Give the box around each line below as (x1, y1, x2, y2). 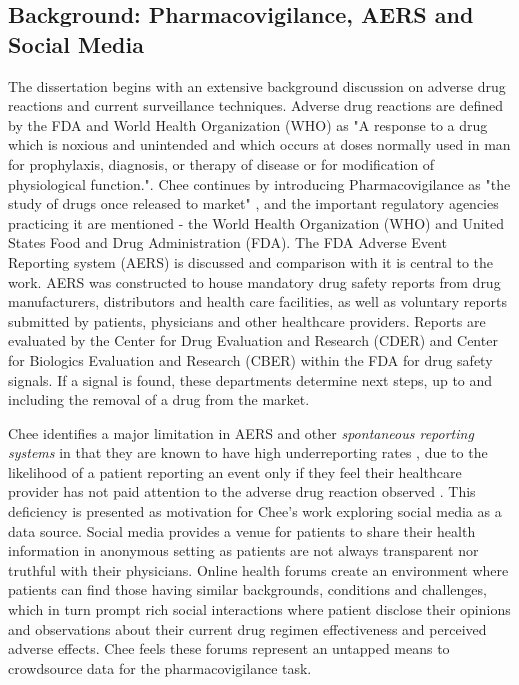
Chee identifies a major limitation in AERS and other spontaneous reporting (8, 422, 474, 443)
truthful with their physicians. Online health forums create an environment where (8, 559, 509, 580)
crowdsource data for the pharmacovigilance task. (8, 657, 312, 678)
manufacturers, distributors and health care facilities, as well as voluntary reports (8, 291, 508, 312)
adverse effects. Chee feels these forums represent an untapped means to (8, 638, 450, 659)
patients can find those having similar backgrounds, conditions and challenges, (8, 579, 487, 600)
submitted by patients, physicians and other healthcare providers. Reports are (8, 310, 486, 331)
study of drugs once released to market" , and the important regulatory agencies (8, 193, 499, 214)
